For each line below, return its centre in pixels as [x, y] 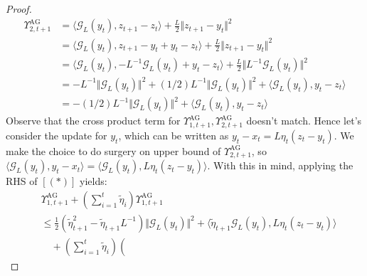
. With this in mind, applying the [280, 165]
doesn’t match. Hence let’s [304, 121]
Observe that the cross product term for [93, 121]
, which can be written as [174, 135]
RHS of [22, 181]
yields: [93, 181]
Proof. [19, 9]
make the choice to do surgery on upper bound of [113, 150]
